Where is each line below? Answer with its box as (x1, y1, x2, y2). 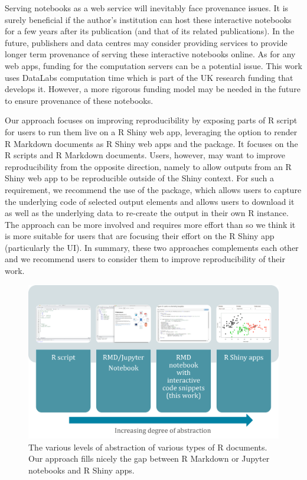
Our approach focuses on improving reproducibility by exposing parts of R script (5, 114, 298, 126)
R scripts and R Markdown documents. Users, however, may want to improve (5, 149, 285, 161)
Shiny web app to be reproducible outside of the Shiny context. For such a (5, 172, 274, 184)
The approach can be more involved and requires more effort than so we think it (5, 218, 296, 230)
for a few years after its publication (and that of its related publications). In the (5, 25, 295, 37)
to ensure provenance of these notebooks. (5, 94, 153, 106)
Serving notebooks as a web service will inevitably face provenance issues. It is (5, 2, 289, 14)
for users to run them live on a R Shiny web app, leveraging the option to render (5, 125, 298, 138)
